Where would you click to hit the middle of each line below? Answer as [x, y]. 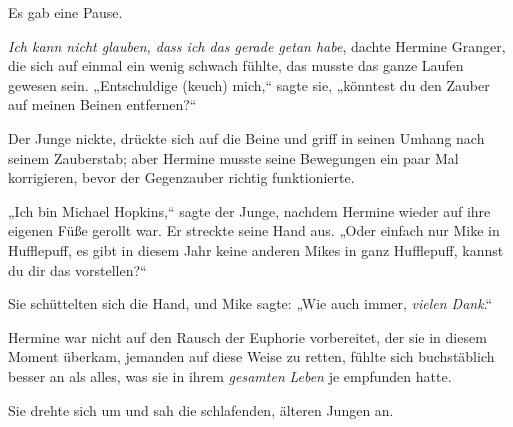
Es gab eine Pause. [65, 12]
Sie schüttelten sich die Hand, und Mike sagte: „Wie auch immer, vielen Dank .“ [250, 303]
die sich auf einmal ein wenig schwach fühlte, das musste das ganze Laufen [236, 65]
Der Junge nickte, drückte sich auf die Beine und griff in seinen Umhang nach [246, 137]
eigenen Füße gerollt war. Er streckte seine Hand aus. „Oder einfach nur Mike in [254, 230]
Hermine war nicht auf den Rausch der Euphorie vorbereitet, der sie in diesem [247, 336]
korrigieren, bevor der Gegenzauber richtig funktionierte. [181, 177]
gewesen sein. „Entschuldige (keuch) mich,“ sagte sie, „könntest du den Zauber [249, 84]
